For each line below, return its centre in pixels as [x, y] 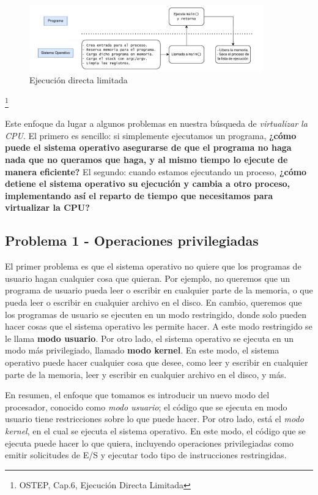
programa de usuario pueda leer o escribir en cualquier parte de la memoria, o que [159, 290]
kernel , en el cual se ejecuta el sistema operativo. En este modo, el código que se [155, 430]
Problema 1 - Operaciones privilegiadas [132, 240]
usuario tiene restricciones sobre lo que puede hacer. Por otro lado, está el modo [154, 419]
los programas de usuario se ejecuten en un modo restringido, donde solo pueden [156, 314]
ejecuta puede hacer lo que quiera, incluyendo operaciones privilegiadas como [150, 443]
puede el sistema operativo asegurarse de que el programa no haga [148, 147]
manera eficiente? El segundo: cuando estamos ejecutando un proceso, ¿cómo [156, 171]
